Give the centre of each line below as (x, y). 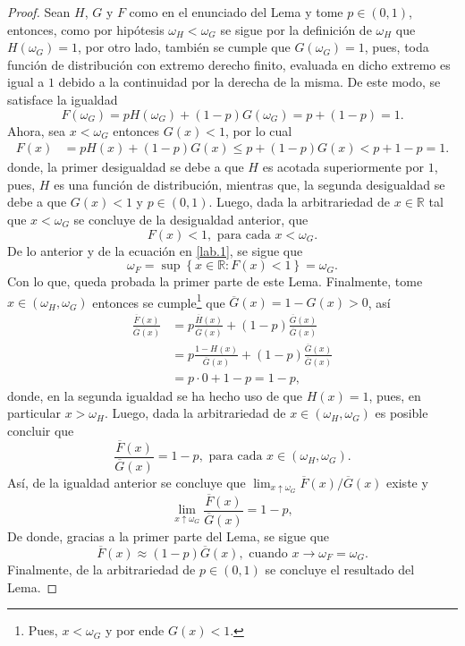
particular (34, 413)
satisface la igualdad (63, 99)
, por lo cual (258, 130)
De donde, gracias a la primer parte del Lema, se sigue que (169, 536)
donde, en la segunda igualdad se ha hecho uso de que (155, 395)
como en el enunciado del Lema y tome (236, 12)
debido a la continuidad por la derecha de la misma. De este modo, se (249, 82)
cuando (268, 553)
